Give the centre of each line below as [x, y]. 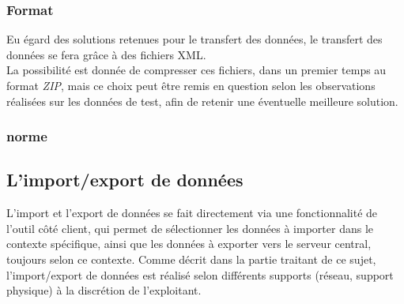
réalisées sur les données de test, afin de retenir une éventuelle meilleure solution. [202, 101]
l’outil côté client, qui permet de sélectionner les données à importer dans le [190, 228]
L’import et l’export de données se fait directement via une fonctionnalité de [192, 213]
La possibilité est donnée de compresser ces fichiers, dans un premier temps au [196, 70]
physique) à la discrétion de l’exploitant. [104, 290]
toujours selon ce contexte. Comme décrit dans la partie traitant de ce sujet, [191, 259]
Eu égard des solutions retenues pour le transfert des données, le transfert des [194, 39]
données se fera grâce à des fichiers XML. [106, 54]
